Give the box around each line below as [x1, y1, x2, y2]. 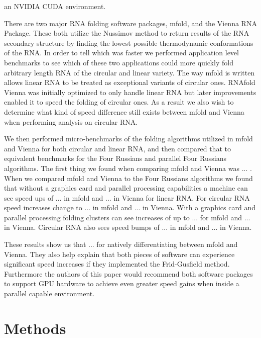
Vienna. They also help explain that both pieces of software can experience [4, 248, 235, 259]
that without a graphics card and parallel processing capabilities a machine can [4, 183, 248, 193]
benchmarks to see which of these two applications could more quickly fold [4, 57, 233, 67]
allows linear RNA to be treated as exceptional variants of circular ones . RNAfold [4, 77, 255, 88]
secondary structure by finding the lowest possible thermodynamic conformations [4, 37, 253, 48]
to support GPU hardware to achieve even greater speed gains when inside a [4, 278, 239, 289]
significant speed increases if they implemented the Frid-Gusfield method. [4, 259, 230, 269]
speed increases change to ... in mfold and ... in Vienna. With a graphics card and [4, 202, 255, 213]
